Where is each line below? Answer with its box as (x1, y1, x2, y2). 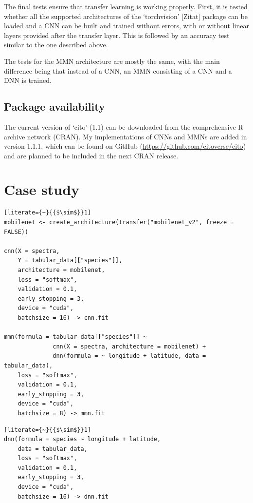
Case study (4, 179, 80, 199)
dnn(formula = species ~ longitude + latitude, (4, 436, 161, 443)
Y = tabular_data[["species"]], (18, 257, 123, 264)
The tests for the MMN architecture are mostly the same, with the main (4, 56, 220, 66)
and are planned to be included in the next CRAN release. (4, 150, 179, 160)
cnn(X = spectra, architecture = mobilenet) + (53, 343, 206, 350)
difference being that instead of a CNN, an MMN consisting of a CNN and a (4, 65, 232, 76)
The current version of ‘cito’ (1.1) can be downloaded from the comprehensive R (4, 121, 243, 132)
